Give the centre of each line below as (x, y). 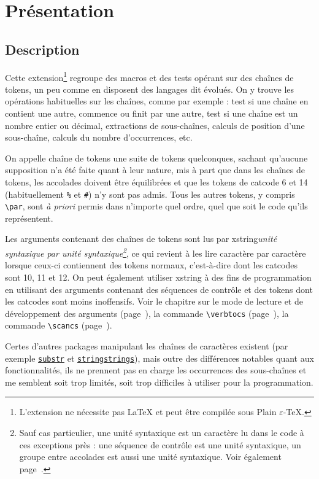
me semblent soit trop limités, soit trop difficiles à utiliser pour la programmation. (159, 382)
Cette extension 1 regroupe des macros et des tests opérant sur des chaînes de (149, 76)
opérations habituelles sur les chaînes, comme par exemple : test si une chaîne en (157, 101)
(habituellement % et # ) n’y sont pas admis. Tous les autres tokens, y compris (150, 194)
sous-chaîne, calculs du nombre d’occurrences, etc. (99, 137)
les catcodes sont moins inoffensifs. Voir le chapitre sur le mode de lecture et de (154, 301)
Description (42, 49)
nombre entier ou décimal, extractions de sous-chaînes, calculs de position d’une (155, 125)
